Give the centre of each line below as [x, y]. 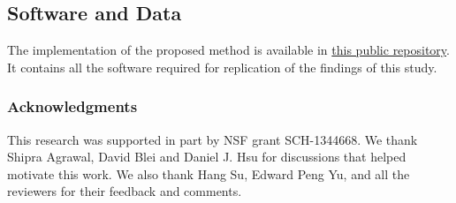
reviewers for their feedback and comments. [125, 191]
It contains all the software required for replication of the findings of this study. [222, 67]
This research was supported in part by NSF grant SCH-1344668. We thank [213, 139]
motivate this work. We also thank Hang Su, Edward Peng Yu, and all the [209, 173]
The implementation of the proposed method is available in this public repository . [228, 50]
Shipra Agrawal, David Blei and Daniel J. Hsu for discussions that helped [207, 157]
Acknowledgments [72, 106]
